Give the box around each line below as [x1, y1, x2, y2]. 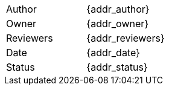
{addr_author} [86, 3, 150, 15]
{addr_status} [86, 61, 148, 73]
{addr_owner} [86, 18, 149, 30]
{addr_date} [86, 47, 140, 59]
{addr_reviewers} [86, 32, 165, 44]
